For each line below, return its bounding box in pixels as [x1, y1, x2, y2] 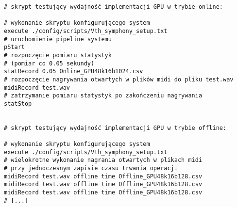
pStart [4, 44, 25, 51]
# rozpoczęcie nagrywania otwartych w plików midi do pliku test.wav [4, 76, 234, 83]
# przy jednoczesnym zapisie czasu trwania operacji [4, 165, 178, 172]
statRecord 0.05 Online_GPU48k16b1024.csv [4, 68, 143, 75]
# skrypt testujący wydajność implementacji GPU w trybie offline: [4, 124, 227, 131]
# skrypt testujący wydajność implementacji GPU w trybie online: [4, 3, 223, 10]
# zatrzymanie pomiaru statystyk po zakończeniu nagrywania [4, 92, 203, 99]
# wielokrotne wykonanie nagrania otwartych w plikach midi [4, 157, 203, 164]
